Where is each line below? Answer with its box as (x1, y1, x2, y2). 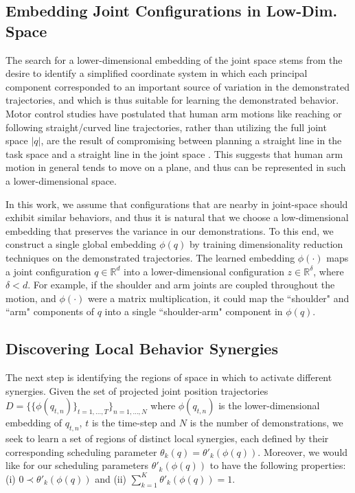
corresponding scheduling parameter (5, 444, 157, 459)
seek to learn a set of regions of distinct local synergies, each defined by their (5, 431, 329, 446)
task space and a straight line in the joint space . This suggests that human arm (5, 146, 343, 161)
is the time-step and (91, 415, 176, 430)
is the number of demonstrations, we (190, 415, 343, 430)
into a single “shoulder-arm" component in (104, 304, 283, 319)
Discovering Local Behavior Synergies (5, 338, 278, 359)
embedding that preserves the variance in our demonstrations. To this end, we (5, 223, 334, 238)
